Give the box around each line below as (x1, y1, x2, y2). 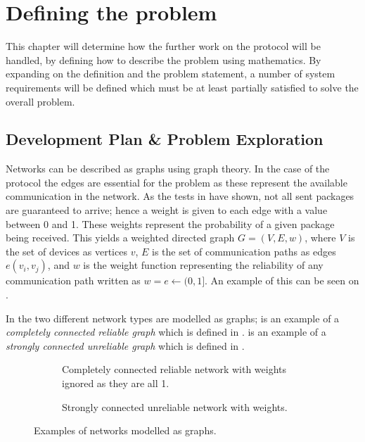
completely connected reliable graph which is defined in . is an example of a (6, 324, 326, 339)
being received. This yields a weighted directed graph (6, 230, 235, 245)
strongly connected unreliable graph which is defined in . (6, 338, 245, 353)
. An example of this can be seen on (205, 273, 359, 288)
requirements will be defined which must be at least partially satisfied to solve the (6, 80, 359, 94)
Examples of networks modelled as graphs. (34, 423, 217, 438)
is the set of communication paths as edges (151, 244, 336, 258)
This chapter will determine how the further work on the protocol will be (6, 39, 321, 53)
